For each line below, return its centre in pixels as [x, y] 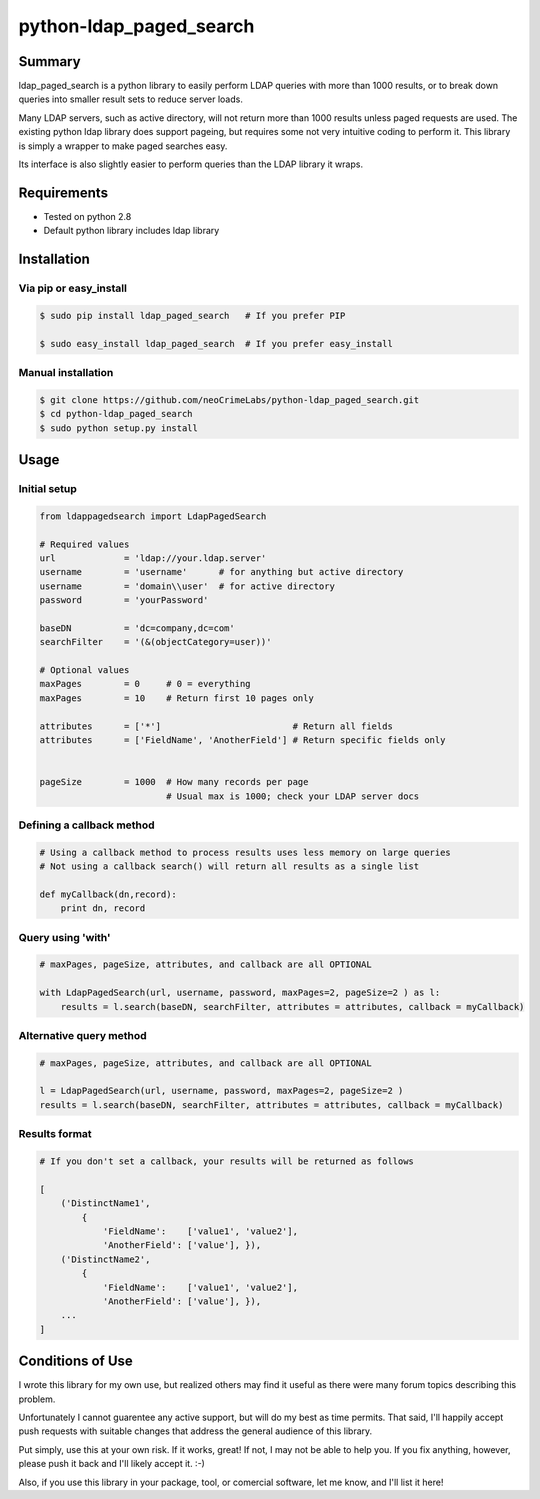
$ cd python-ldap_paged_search [116, 414]
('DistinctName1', [105, 1203]
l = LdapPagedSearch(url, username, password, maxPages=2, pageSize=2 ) [221, 1091]
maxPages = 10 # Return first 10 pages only [176, 698]
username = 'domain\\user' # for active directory [187, 586]
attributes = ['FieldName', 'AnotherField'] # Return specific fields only [242, 739]
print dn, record [103, 908]
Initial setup [47, 488]
